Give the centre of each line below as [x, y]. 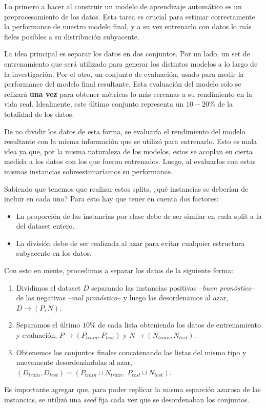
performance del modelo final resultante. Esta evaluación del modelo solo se [123, 84]
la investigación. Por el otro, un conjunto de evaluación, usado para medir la [124, 74]
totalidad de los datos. [39, 114]
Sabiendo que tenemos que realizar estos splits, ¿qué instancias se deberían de [126, 188]
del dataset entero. [45, 226]
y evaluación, [37, 335]
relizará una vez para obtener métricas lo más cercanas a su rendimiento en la [128, 94]
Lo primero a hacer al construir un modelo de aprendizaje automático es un [123, 6]
